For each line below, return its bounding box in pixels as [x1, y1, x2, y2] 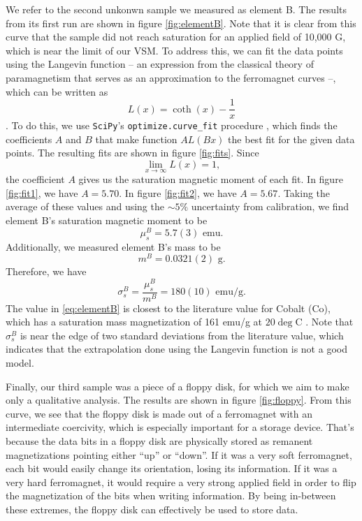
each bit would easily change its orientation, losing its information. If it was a [6, 461, 338, 476]
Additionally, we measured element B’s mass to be [6, 239, 221, 254]
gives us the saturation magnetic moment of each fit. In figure [78, 172, 343, 186]
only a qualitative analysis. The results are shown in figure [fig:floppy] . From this [6, 392, 352, 407]
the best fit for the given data [228, 131, 355, 146]
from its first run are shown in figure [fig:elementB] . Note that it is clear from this [6, 15, 356, 30]
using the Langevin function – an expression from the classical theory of [6, 57, 314, 71]
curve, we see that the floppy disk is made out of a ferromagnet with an [6, 406, 312, 420]
